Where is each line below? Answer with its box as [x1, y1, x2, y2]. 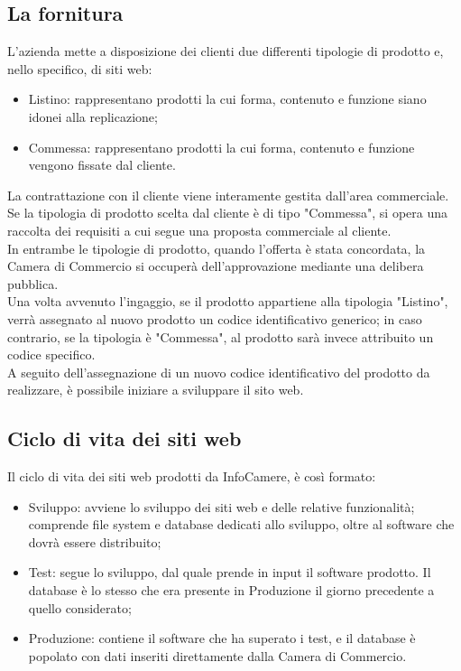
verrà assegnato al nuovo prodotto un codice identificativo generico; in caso [7, 309, 422, 328]
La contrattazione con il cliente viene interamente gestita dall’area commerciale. [7, 185, 449, 204]
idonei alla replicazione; [28, 107, 158, 126]
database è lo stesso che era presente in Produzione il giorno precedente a [28, 581, 435, 600]
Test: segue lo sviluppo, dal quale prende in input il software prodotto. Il [28, 563, 431, 582]
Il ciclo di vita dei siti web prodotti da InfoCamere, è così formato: [7, 467, 376, 486]
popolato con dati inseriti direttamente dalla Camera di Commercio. [28, 646, 407, 665]
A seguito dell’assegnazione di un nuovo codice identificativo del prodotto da [7, 362, 430, 381]
